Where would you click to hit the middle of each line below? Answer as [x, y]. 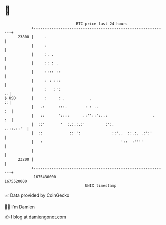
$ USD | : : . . [48, 98]
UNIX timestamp [101, 186]
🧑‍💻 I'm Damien [20, 207]
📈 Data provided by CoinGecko [37, 195]
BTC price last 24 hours [102, 24]
